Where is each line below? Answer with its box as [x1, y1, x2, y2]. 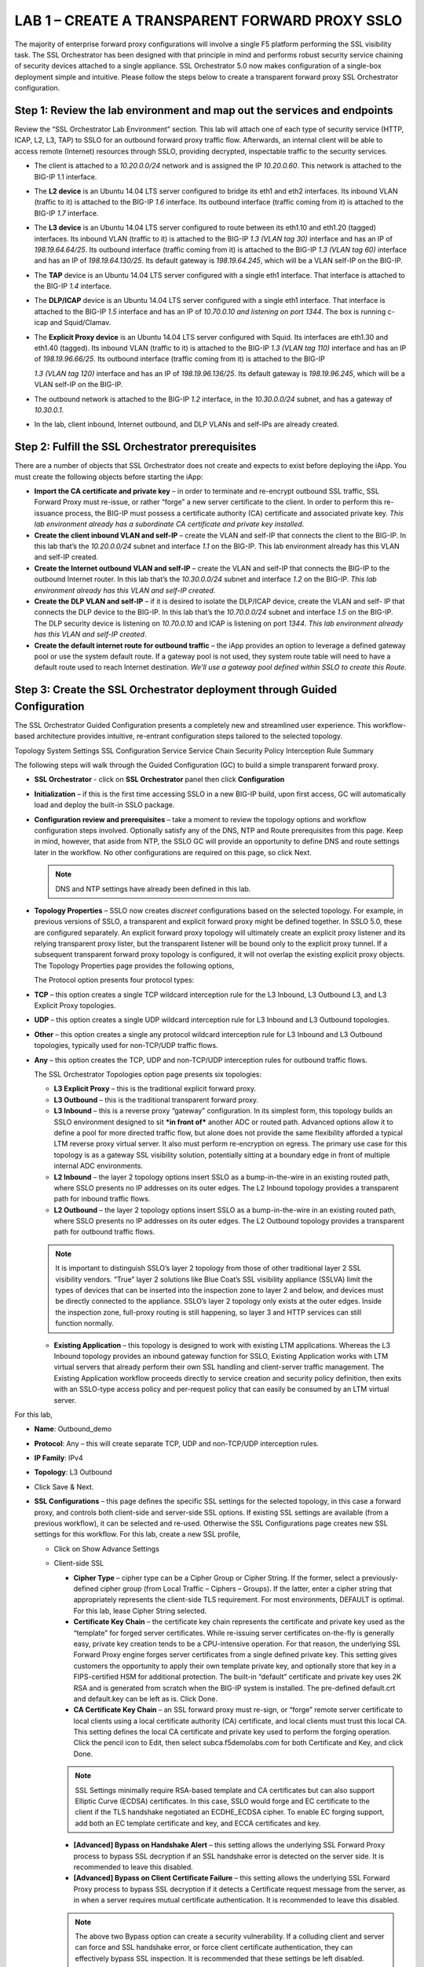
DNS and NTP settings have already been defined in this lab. [55, 884, 251, 893]
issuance [34, 508, 64, 518]
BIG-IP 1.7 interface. [34, 209, 99, 218]
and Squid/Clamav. [49, 318, 111, 327]
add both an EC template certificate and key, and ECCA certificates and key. [75, 1818, 321, 1828]
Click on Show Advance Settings [53, 1544, 160, 1553]
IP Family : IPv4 [34, 1453, 83, 1463]
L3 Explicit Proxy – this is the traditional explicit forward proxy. [53, 1084, 257, 1094]
